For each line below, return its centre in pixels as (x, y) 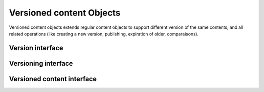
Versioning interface (41, 63)
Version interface (36, 48)
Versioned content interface (53, 79)
